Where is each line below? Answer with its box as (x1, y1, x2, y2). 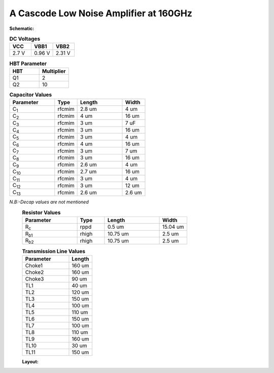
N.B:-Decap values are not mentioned (9, 199, 89, 205)
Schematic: (9, 25, 35, 32)
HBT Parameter (9, 60, 47, 67)
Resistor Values (22, 209, 61, 216)
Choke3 (25, 275, 44, 282)
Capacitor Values (9, 91, 52, 98)
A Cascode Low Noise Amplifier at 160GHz (9, 8, 193, 19)
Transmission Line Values (22, 247, 86, 255)
